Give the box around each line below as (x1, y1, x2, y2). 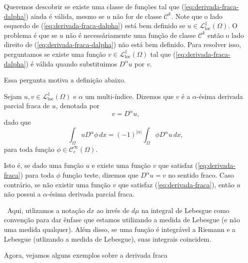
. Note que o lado (171, 11, 223, 21)
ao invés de (96, 205, 129, 215)
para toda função (4, 144, 55, 154)
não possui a (4, 189, 41, 199)
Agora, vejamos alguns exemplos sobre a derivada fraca (4, 250, 168, 260)
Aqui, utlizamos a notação (7, 205, 85, 215)
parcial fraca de (4, 100, 50, 111)
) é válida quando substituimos (26, 58, 117, 68)
